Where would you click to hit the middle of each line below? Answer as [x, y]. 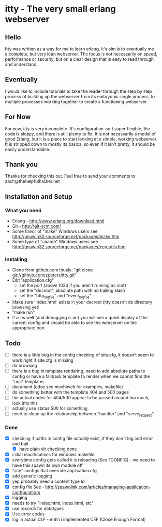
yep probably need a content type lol [49, 481]
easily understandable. [28, 149]
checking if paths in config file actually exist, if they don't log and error [82, 438]
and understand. [21, 64]
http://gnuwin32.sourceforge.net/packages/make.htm [66, 237]
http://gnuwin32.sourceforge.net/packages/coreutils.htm [69, 247]
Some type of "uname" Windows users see [55, 242]
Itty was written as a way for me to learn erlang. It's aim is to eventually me [80, 49]
